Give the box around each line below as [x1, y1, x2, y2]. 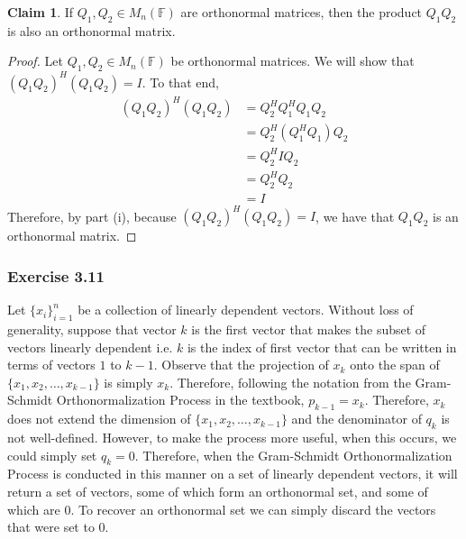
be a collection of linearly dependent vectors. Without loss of [78, 300, 414, 319]
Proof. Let [7, 51, 63, 70]
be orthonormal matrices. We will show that [170, 51, 415, 70]
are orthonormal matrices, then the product [180, 3, 423, 21]
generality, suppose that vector [7, 320, 177, 339]
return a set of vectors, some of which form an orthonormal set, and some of [7, 482, 428, 500]
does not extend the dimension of [7, 409, 191, 428]
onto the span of [350, 355, 440, 374]
